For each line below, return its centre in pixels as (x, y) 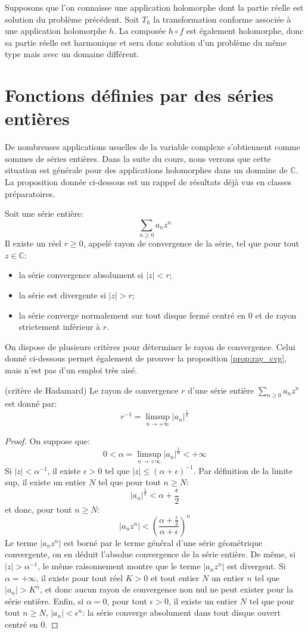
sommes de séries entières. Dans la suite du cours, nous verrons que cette (138, 158)
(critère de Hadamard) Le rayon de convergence (92, 390)
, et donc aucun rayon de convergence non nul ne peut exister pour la (167, 589)
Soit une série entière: (44, 213)
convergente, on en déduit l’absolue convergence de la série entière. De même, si (150, 554)
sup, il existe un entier (46, 482)
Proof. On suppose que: (47, 441)
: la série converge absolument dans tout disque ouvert (181, 612)
